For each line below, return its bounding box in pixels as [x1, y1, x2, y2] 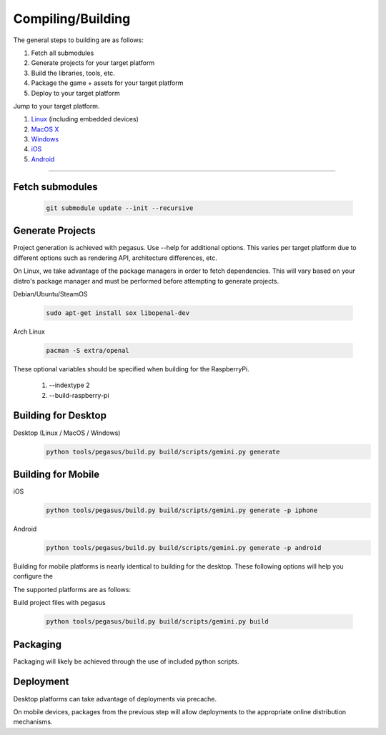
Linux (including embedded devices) [31, 115, 139, 124]
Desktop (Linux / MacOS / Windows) [13, 429, 121, 437]
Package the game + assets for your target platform [31, 79, 184, 87]
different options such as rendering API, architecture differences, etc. [13, 254, 217, 262]
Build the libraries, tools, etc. [31, 69, 116, 77]
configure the [13, 572, 54, 581]
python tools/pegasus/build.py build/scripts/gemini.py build [46, 618, 269, 626]
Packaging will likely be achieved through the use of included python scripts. [13, 657, 239, 666]
